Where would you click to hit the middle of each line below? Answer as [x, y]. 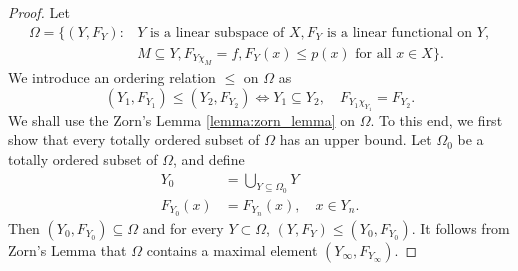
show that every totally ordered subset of [134, 139]
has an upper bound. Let [355, 139]
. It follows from [460, 227]
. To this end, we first [436, 119]
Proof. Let [39, 12]
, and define [209, 158]
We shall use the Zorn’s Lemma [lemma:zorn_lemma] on [181, 119]
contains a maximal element [232, 249]
